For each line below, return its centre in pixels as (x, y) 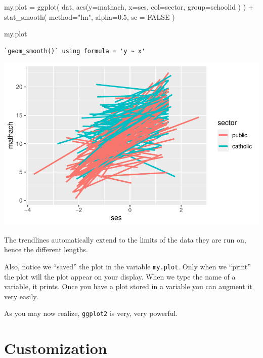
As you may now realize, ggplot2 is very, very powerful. (91, 313)
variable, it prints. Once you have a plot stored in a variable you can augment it (128, 286)
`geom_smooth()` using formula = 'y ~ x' (75, 51)
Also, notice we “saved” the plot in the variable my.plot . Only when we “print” (127, 266)
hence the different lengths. (46, 249)
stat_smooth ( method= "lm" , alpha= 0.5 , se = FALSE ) (90, 16)
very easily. (21, 296)
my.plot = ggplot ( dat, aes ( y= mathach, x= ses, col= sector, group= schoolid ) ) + (129, 7)
